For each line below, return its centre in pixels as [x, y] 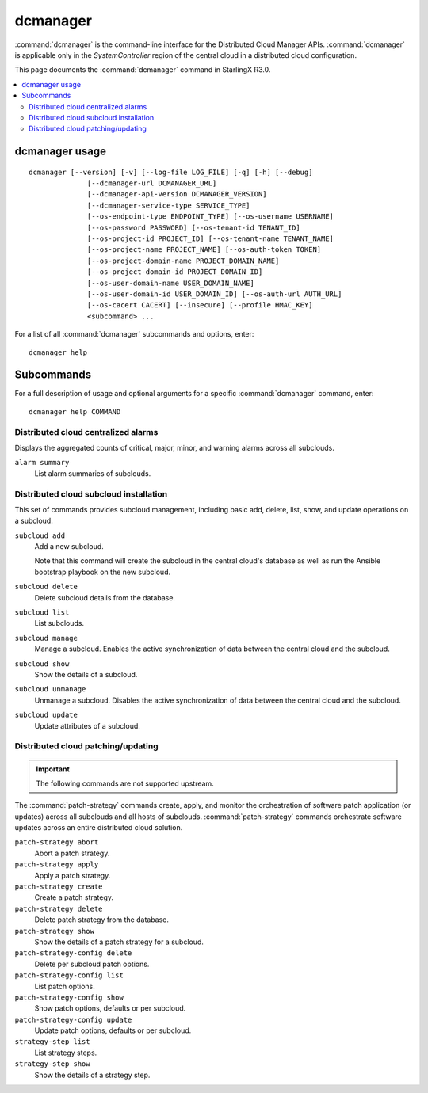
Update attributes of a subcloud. [87, 725]
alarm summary [42, 463]
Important [53, 769]
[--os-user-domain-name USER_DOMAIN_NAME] [171, 283]
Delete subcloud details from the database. [105, 597]
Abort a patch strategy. [72, 853]
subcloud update [46, 715]
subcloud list [42, 613]
